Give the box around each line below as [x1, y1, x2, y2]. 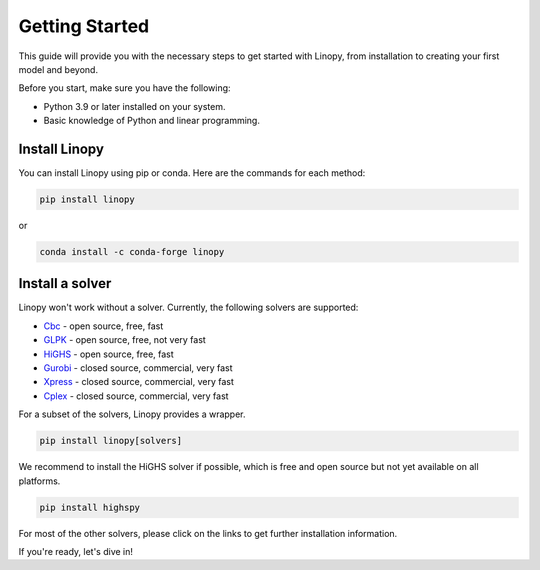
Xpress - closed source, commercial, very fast [43, 376, 235, 388]
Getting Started [18, 15, 150, 37]
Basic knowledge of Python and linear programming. [43, 115, 260, 127]
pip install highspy [39, 501, 140, 513]
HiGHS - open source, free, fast [43, 348, 174, 360]
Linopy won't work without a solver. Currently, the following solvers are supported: [18, 301, 359, 314]
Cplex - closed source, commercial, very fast [43, 390, 229, 402]
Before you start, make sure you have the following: [18, 82, 231, 94]
